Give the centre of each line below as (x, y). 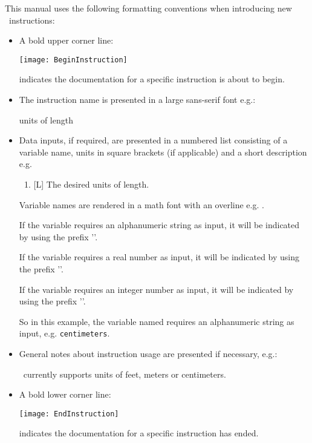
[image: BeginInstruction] (73, 60)
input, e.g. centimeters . (64, 333)
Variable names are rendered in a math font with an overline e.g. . (141, 204)
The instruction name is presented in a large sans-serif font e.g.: (137, 100)
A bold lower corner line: (65, 394)
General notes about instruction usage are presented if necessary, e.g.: (148, 353)
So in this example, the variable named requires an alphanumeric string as (157, 321)
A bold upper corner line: (66, 40)
